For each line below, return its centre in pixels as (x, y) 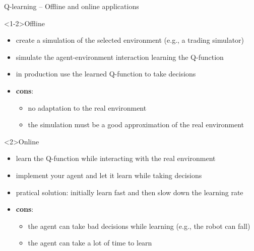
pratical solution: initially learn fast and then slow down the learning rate (130, 192)
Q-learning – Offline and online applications (72, 6)
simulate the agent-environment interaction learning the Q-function (120, 57)
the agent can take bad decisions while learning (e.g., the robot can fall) (139, 226)
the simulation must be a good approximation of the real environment (136, 124)
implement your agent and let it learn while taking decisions (109, 175)
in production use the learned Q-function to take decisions (106, 74)
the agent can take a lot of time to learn (90, 243)
